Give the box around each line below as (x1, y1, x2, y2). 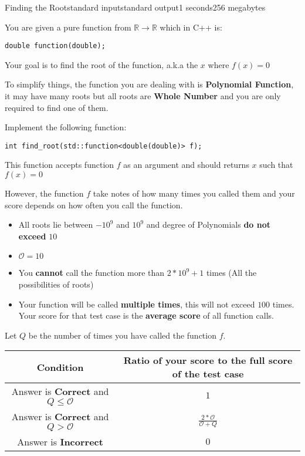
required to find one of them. (5, 101, 109, 113)
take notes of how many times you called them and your (93, 187, 295, 200)
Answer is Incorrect (17, 435, 103, 449)
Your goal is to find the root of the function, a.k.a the (5, 58, 198, 70)
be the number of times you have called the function (28, 329, 216, 341)
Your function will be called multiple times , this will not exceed (18, 298, 255, 310)
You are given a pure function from (5, 21, 131, 33)
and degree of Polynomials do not (146, 218, 271, 231)
